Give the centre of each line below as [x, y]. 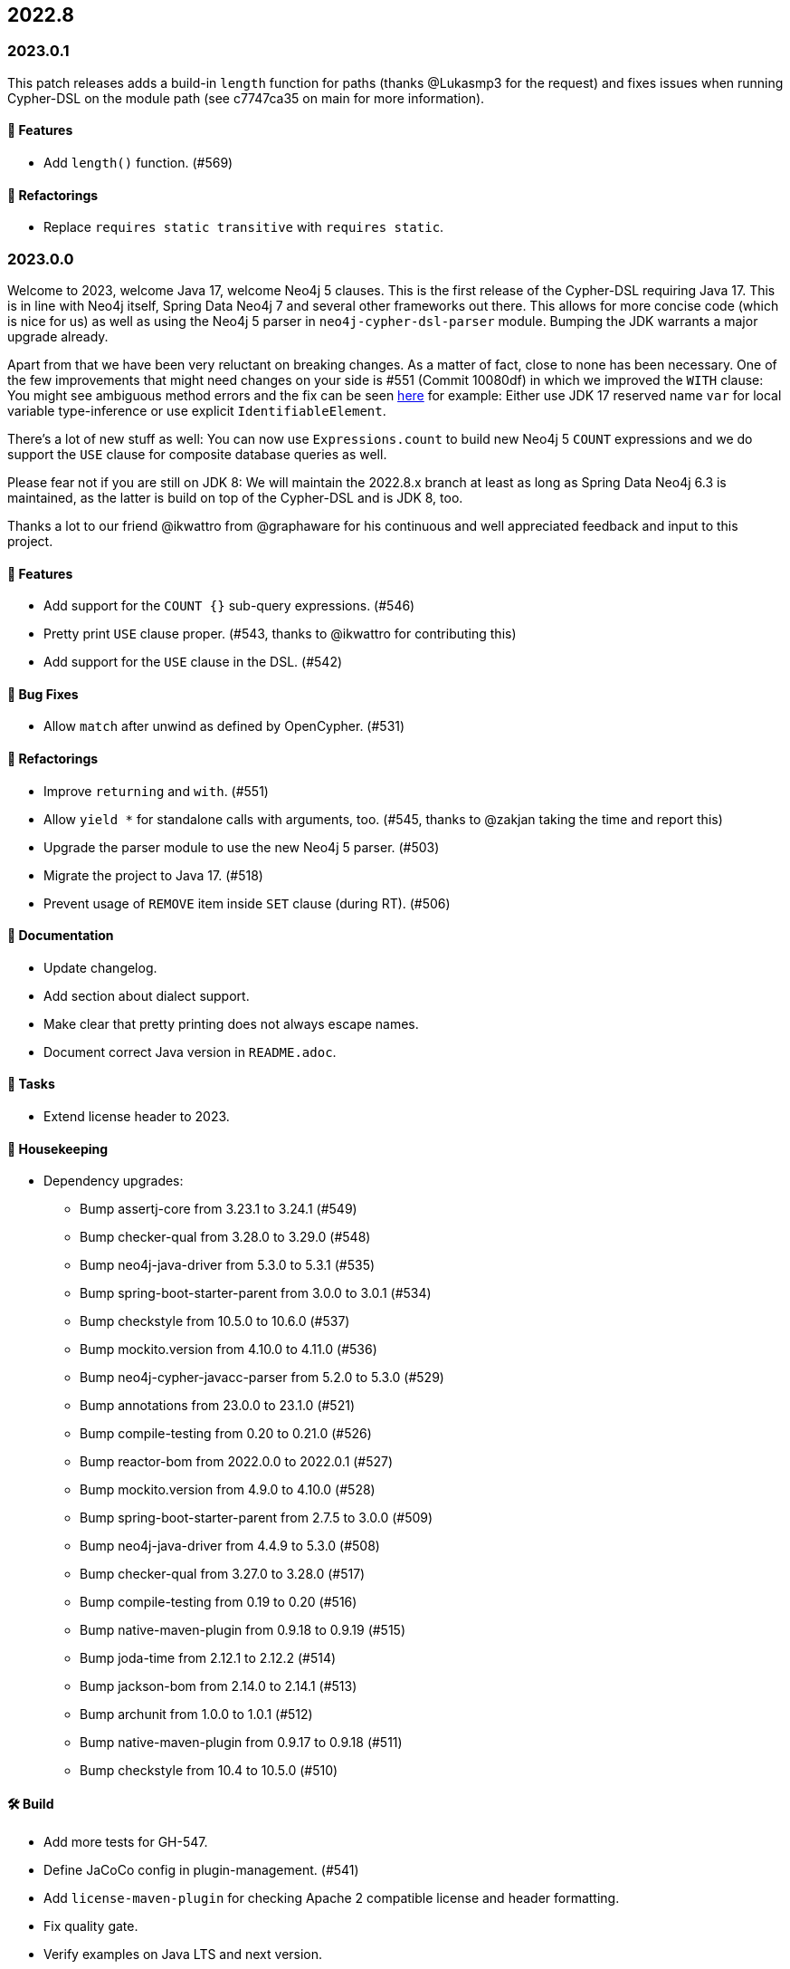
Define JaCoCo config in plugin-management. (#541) [201, 1869]
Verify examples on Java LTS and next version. [183, 1954]
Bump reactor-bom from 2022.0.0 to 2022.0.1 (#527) [237, 1462]
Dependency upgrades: [114, 1181]
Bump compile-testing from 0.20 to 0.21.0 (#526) [226, 1434]
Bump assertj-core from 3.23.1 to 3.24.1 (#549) [219, 1209]
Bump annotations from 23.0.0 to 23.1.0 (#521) [218, 1406]
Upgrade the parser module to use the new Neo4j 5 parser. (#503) [242, 847]
